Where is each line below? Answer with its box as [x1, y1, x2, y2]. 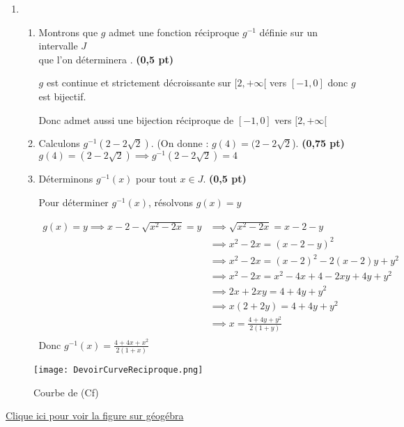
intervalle [38, 38, 78, 53]
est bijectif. [38, 88, 86, 103]
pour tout [136, 171, 177, 186]
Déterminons [38, 171, 93, 186]
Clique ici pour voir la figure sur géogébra [6, 408, 184, 423]
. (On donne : [150, 136, 209, 150]
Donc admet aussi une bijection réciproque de [38, 112, 234, 127]
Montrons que [38, 24, 98, 39]
